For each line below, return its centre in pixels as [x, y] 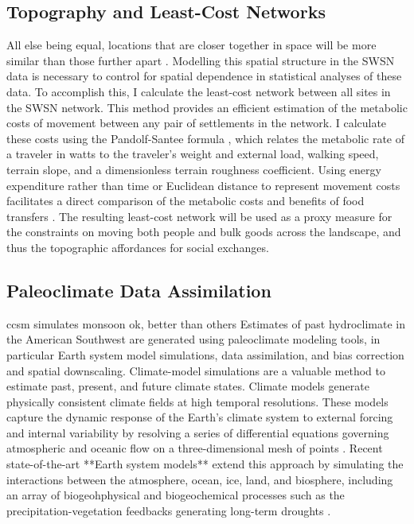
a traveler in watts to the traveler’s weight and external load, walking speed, [193, 154]
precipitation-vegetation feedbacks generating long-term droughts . [169, 510]
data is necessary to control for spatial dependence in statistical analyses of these [204, 76]
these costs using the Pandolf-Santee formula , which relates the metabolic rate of [206, 138]
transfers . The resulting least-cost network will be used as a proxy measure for [199, 216]
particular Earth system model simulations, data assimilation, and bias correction [205, 354]
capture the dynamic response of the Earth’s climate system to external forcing [200, 417]
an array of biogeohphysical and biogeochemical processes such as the [176, 495]
